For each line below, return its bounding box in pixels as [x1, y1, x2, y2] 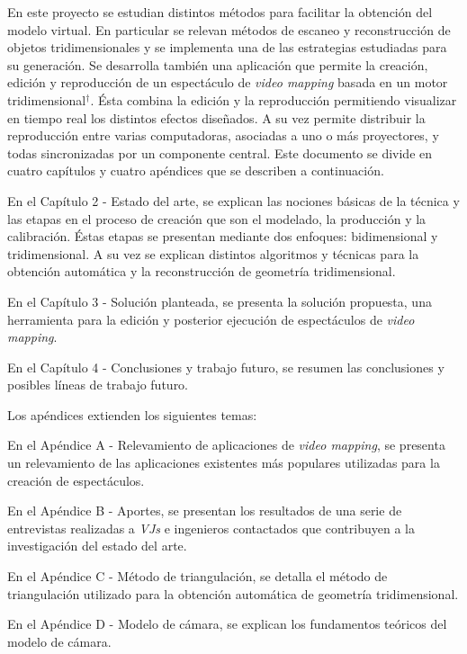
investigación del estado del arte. [7, 536, 187, 555]
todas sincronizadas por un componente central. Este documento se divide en [7, 143, 433, 162]
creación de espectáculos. [7, 470, 145, 489]
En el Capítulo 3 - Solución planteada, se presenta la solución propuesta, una [7, 291, 432, 310]
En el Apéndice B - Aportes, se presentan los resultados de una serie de [7, 501, 402, 520]
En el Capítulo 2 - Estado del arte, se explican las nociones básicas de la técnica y [7, 191, 460, 210]
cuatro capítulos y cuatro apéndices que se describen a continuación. [7, 161, 384, 180]
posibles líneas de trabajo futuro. [7, 375, 189, 394]
